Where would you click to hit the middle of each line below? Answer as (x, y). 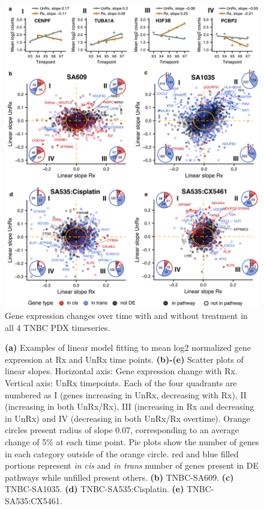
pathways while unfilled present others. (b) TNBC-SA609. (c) (119, 477)
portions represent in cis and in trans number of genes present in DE (132, 465)
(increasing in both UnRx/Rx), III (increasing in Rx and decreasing (130, 406)
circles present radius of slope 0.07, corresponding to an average (122, 430)
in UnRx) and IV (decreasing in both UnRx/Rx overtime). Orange (127, 418)
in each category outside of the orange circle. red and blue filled (122, 453)
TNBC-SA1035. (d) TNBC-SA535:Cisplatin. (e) (94, 489)
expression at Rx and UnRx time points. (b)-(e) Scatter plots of (124, 359)
